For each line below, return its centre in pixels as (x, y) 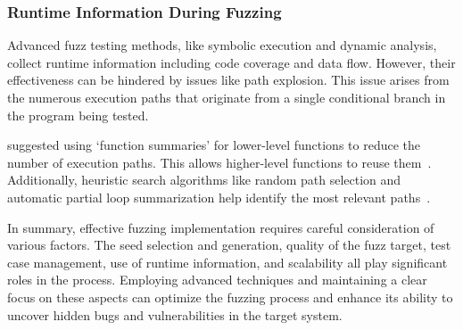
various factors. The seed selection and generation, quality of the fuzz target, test (229, 245)
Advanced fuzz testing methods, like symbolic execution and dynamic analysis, (222, 45)
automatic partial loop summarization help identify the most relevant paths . (219, 197)
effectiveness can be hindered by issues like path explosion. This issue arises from (228, 80)
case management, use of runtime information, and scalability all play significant (227, 262)
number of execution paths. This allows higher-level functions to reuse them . (219, 162)
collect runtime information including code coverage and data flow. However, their (231, 62)
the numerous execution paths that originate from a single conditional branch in (227, 97)
